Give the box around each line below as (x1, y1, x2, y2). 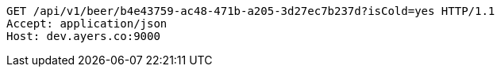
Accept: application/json (6, 17, 168, 30)
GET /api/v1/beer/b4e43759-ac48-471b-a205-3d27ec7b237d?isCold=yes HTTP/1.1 (6, 5, 495, 17)
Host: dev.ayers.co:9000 (6, 30, 160, 42)
